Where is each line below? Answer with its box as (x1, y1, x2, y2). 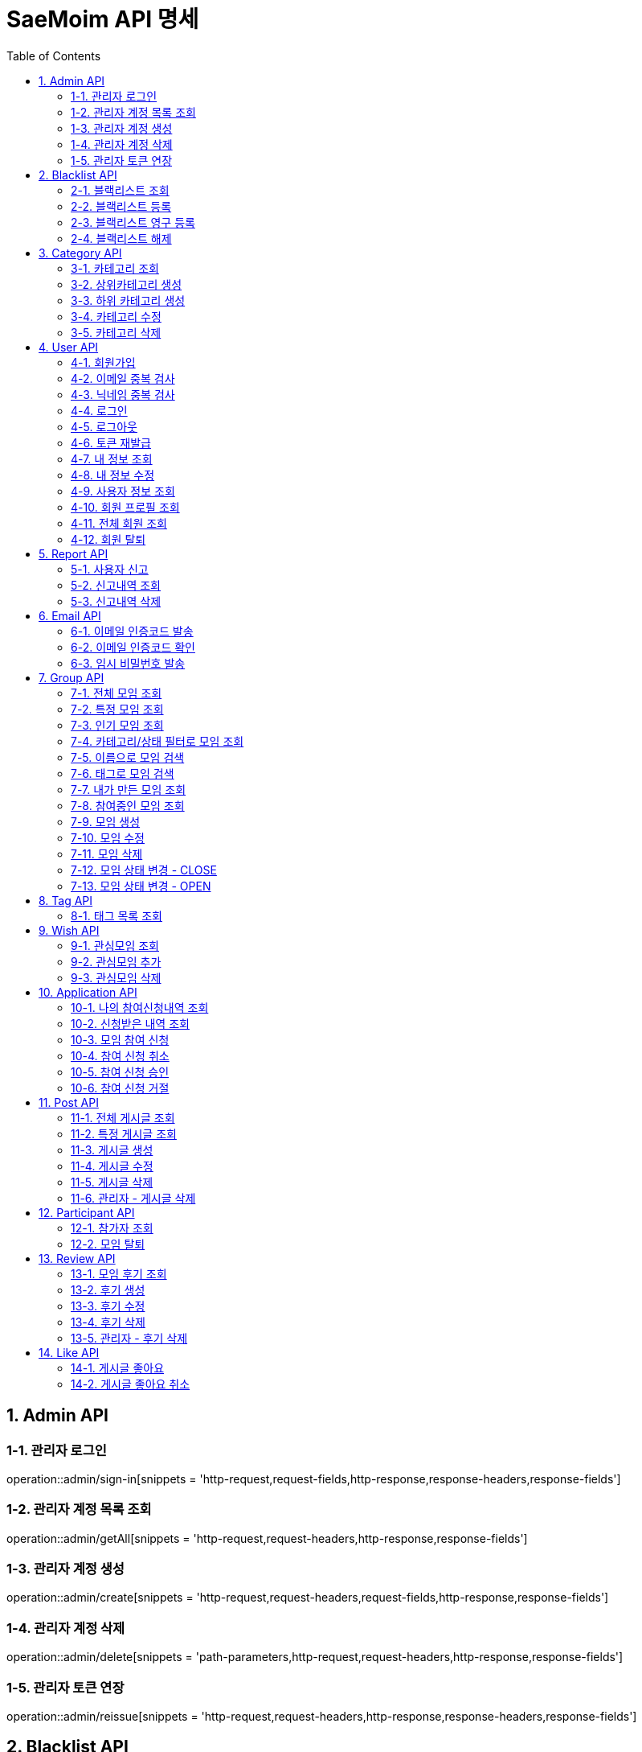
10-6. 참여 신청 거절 (71, 1080, 170, 1095)
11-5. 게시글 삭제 (71, 1174, 153, 1189)
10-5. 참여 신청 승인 (71, 1064, 170, 1079)
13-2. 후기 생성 (71, 1282, 145, 1297)
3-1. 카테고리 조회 (71, 261, 159, 275)
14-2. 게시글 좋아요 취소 (71, 1376, 190, 1391)
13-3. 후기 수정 (71, 1298, 145, 1313)
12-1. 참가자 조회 (71, 1220, 153, 1235)
